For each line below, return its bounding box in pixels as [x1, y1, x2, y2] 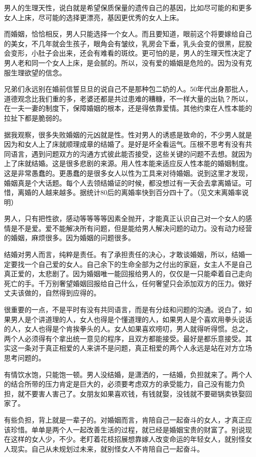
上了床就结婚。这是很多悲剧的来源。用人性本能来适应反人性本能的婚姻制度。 [4, 158, 252, 168]
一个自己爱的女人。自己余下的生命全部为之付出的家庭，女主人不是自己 [24, 259, 252, 269]
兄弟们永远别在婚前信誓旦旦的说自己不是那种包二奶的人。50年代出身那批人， [4, 84, 252, 94]
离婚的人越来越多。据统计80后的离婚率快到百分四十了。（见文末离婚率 [17, 187, 242, 197]
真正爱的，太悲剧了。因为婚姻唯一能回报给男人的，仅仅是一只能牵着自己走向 [4, 268, 252, 279]
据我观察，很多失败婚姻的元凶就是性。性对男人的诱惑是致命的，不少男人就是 [4, 129, 252, 139]
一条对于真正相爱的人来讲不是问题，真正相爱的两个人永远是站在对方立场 [17, 343, 252, 353]
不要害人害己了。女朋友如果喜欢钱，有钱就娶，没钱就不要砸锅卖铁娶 [24, 388, 245, 398]
